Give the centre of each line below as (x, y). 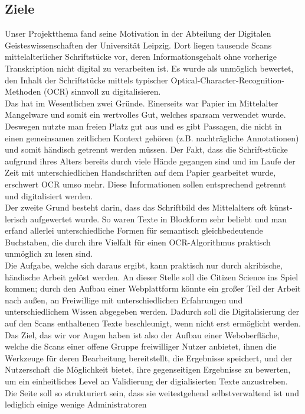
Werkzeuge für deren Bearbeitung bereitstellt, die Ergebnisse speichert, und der (149, 358)
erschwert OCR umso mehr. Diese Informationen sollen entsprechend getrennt (145, 184)
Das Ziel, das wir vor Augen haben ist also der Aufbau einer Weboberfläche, (142, 334)
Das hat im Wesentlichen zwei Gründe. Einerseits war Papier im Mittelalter (142, 103)
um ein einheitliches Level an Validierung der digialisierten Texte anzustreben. (146, 381)
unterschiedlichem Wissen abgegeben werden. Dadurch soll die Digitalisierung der (152, 311)
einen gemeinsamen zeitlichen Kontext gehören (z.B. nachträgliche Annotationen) (152, 138)
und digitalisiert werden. (49, 195)
